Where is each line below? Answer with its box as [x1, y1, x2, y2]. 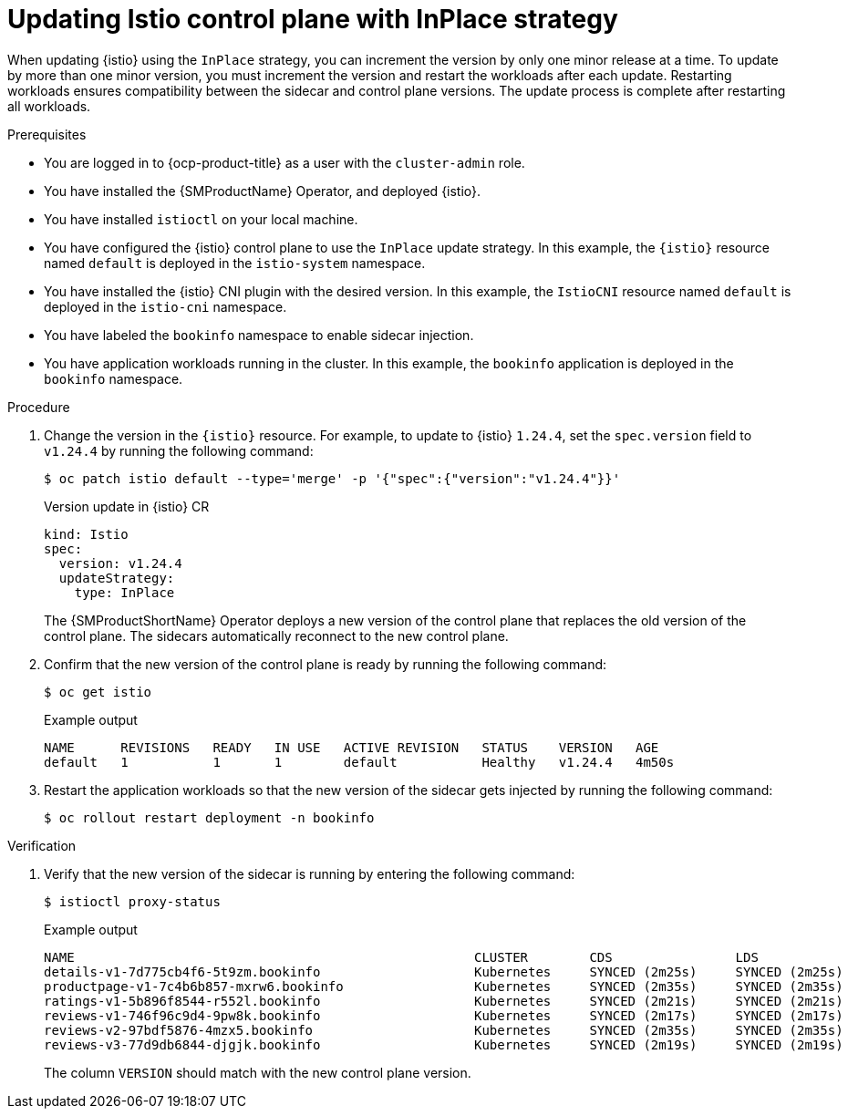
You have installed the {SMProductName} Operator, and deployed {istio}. [44, 182, 481, 199]
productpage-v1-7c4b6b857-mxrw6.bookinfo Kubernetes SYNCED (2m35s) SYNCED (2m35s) [44, 978, 843, 994]
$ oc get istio [44, 684, 152, 699]
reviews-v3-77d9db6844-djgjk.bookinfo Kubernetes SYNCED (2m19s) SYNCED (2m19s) [44, 1037, 843, 1052]
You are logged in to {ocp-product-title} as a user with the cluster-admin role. [44, 154, 525, 170]
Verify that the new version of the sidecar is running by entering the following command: [44, 865, 575, 882]
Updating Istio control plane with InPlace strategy [7, 4, 618, 35]
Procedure [7, 398, 70, 415]
